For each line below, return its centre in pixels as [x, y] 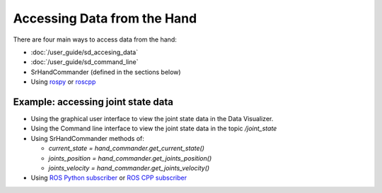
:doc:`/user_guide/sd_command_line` [85, 62]
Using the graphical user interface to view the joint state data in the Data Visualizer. [152, 119]
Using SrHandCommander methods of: [87, 138]
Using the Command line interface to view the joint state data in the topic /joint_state [154, 129]
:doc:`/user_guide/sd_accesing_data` [84, 52]
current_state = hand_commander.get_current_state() [127, 149]
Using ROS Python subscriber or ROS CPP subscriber [109, 178]
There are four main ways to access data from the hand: [95, 39]
